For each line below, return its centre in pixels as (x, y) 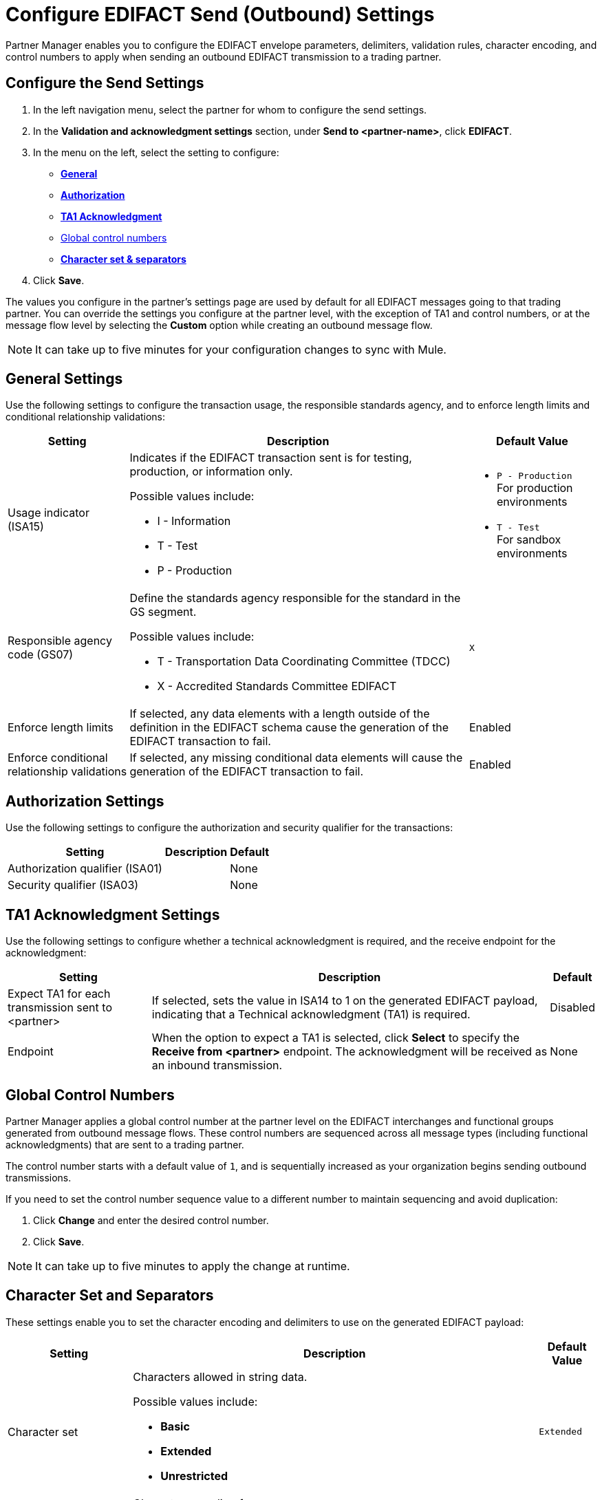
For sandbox (529, 540)
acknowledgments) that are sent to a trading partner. (125, 1144)
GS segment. (163, 612)
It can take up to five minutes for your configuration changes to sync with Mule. (241, 349)
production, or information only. (211, 472)
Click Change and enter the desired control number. (151, 1220)
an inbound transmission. (217, 1065)
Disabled (572, 1008)
